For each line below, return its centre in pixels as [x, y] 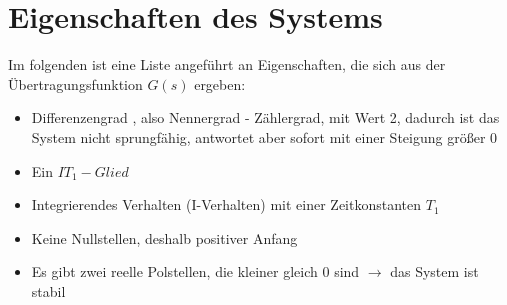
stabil [48, 290]
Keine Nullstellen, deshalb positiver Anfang [164, 237]
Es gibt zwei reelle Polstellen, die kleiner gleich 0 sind [195, 271]
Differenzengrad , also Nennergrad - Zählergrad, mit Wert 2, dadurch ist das [265, 117]
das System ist [434, 271]
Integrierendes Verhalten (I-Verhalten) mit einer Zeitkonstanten [226, 204]
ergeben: [220, 83]
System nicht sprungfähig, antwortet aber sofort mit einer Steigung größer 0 [264, 136]
